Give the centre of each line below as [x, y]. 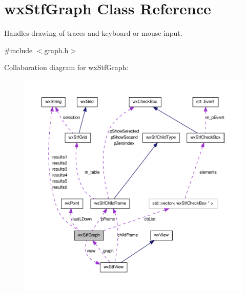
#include [18, 50]
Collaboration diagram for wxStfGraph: [66, 67]
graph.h [56, 50]
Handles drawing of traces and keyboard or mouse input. [93, 33]
